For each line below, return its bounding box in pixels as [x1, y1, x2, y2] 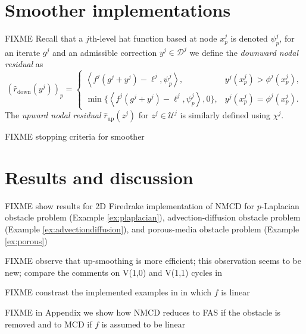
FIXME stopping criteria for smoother [5, 130, 145, 143]
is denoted [230, 32, 268, 45]
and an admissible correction [52, 46, 157, 58]
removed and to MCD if [5, 317, 92, 330]
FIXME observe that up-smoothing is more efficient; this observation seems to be [5, 254, 301, 267]
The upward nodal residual [5, 109, 101, 121]
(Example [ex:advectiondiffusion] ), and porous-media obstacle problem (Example [5, 223, 299, 235]
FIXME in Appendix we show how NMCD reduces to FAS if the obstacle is [5, 306, 281, 319]
